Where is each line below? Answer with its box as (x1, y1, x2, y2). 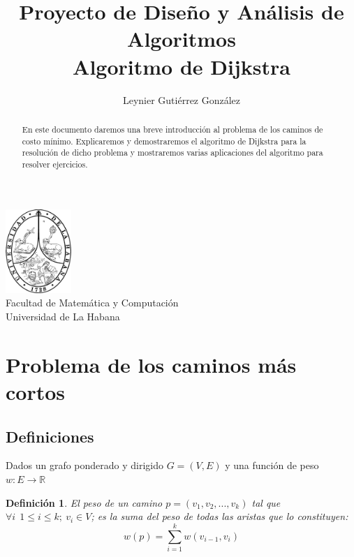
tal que (251, 495, 281, 510)
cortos (6, 377, 66, 406)
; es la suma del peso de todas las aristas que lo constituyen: (91, 509, 348, 523)
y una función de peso (225, 458, 319, 473)
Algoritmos (127, 24, 236, 53)
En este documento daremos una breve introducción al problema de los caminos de (22, 123, 323, 135)
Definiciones (6, 425, 94, 447)
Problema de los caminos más (6, 350, 297, 378)
